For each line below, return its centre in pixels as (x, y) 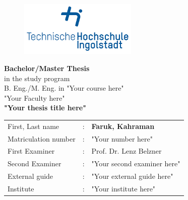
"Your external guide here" (132, 176)
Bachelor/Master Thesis (47, 68)
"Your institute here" (123, 188)
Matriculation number (42, 138)
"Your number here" (122, 138)
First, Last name (34, 126)
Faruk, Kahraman (123, 126)
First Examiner (31, 151)
